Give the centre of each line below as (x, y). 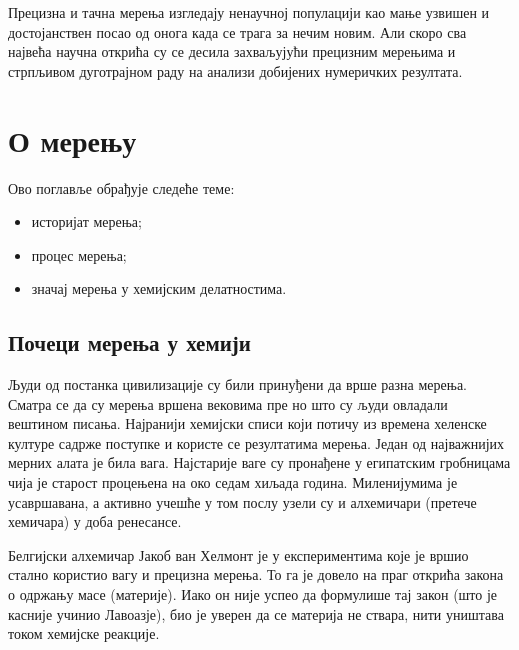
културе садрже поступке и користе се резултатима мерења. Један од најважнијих (256, 442)
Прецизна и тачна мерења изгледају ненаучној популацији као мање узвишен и (249, 12)
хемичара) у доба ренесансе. (95, 521)
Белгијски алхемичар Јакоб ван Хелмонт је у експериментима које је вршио (238, 554)
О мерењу (72, 139)
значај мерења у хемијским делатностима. (159, 288)
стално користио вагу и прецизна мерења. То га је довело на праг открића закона (256, 574)
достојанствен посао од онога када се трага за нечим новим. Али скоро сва (237, 31)
